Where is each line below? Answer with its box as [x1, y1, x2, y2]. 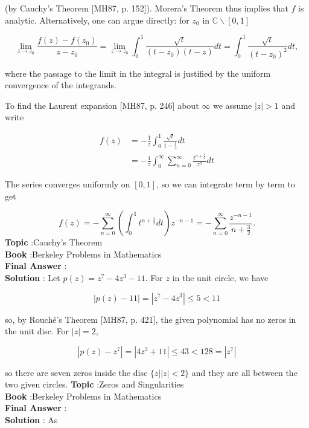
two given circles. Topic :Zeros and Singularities [5, 378, 184, 391]
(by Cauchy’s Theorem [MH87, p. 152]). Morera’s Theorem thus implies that [5, 2, 288, 14]
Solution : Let [5, 271, 60, 284]
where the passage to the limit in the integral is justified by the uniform [5, 66, 271, 79]
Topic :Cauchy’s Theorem [5, 236, 103, 248]
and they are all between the [191, 366, 298, 378]
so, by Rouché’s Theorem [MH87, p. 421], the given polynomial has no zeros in [5, 313, 296, 325]
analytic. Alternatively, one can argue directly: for [5, 13, 190, 26]
